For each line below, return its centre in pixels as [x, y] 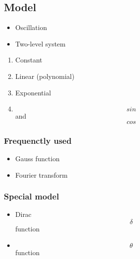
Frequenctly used [38, 140]
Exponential [33, 92]
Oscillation [31, 27]
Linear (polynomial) [45, 76]
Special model [32, 196]
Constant [29, 60]
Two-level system [40, 43]
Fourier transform [41, 175]
